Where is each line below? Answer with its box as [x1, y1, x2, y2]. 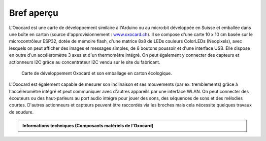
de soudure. [9, 109, 34, 115]
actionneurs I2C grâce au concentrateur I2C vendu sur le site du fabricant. [9, 59, 160, 65]
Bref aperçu [9, 7, 59, 18]
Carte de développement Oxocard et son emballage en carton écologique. [21, 70, 172, 76]
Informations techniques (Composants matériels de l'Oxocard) [22, 123, 154, 129]
